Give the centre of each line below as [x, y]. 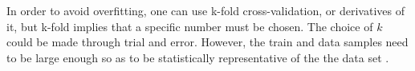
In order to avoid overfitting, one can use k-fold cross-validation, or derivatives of [205, 10]
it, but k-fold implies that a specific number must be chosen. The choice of [190, 26]
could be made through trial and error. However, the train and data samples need [207, 42]
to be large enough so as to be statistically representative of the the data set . [198, 57]
